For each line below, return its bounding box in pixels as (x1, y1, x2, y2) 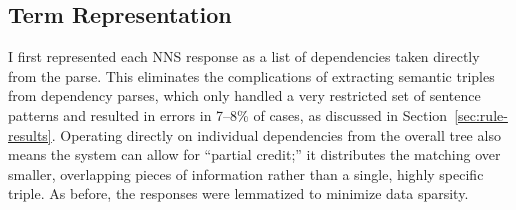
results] (8, 124, 52, 145)
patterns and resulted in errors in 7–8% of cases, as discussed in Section (8, 104, 448, 125)
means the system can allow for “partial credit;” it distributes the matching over (8, 144, 501, 165)
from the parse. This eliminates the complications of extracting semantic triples (8, 65, 495, 86)
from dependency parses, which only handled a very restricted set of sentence (8, 85, 481, 106)
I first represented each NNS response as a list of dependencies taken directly (8, 46, 480, 67)
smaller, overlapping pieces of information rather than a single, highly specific (8, 163, 484, 184)
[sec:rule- (454, 104, 508, 125)
